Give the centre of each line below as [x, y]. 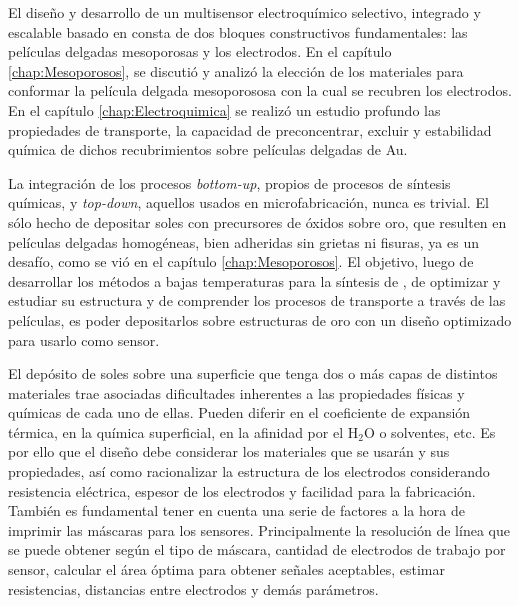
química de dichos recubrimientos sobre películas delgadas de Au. [208, 149]
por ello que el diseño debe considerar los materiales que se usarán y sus [229, 451]
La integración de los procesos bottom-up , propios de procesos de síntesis [229, 182]
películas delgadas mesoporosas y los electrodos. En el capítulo [200, 51]
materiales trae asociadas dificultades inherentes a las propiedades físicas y [236, 392]
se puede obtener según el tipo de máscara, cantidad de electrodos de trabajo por [257, 549]
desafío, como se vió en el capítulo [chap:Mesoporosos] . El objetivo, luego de [241, 261]
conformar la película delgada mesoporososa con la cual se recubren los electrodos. [260, 90]
